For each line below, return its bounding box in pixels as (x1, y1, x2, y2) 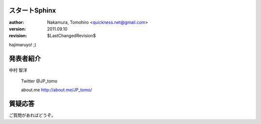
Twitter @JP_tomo (21, 78, 58, 84)
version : (9, 26, 26, 31)
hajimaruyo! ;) (9, 42, 36, 47)
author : (9, 19, 24, 25)
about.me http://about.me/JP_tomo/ (21, 87, 92, 93)
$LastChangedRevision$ (47, 33, 96, 39)
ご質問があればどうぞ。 (9, 112, 56, 118)
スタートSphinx (9, 6, 57, 15)
